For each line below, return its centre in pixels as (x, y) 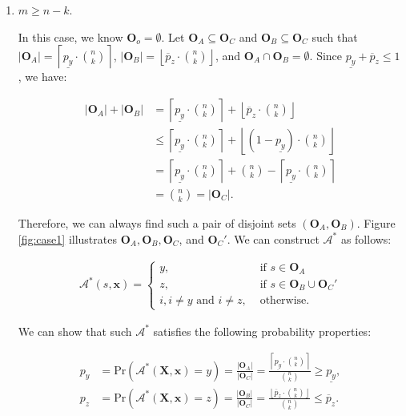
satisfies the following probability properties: (262, 331)
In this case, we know (70, 36)
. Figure (376, 222)
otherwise (283, 301)
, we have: (42, 77)
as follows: (366, 238)
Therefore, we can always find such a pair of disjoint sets (157, 222)
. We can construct (273, 238)
